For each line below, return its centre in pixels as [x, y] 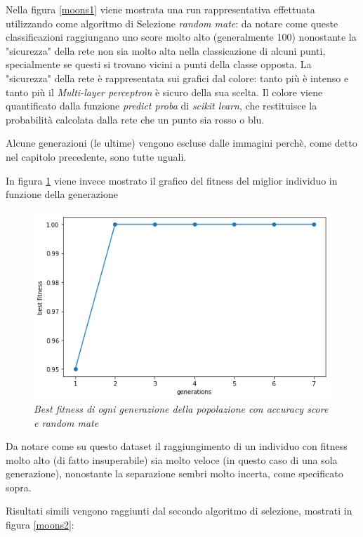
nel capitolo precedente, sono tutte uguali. [96, 156]
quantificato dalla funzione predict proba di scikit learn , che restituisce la [161, 106]
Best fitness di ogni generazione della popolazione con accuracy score [181, 408]
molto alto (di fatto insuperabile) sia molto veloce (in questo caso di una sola [172, 459]
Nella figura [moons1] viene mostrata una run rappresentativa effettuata [160, 9]
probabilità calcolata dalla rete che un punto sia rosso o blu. [135, 119]
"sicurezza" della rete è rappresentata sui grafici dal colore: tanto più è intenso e [177, 78]
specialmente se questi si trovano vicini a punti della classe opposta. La [159, 64]
